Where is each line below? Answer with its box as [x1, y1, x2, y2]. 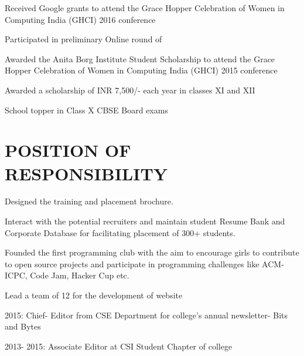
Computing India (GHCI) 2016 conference [5, 13, 156, 25]
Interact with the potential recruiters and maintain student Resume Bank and [5, 215, 285, 227]
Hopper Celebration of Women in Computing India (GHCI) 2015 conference [5, 64, 278, 76]
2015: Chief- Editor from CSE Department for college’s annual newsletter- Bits [5, 308, 288, 321]
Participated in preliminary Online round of [5, 33, 162, 45]
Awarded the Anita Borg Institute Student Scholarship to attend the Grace [5, 52, 275, 65]
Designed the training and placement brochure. [5, 195, 173, 207]
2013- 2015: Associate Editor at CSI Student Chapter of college [5, 340, 233, 352]
